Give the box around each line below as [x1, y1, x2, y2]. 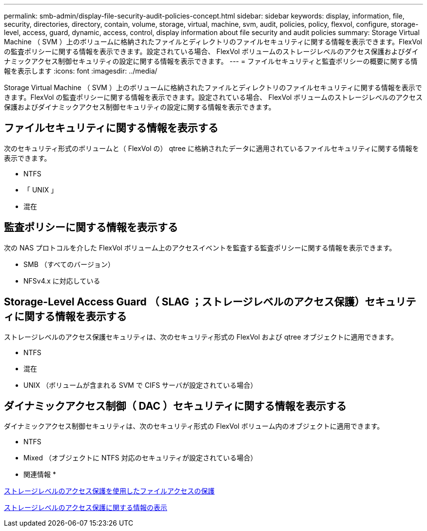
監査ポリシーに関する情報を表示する [4, 221, 178, 234]
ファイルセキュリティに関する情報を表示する [4, 122, 218, 134]
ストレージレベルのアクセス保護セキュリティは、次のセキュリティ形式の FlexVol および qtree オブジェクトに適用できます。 [4, 332, 398, 341]
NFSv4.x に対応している [23, 276, 100, 285]
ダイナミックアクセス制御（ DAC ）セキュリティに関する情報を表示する [4, 399, 347, 412]
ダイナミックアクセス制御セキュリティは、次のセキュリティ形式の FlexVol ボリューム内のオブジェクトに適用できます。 [4, 422, 384, 431]
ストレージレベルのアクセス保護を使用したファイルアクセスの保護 [4, 487, 215, 495]
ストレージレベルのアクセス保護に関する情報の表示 [4, 503, 168, 512]
